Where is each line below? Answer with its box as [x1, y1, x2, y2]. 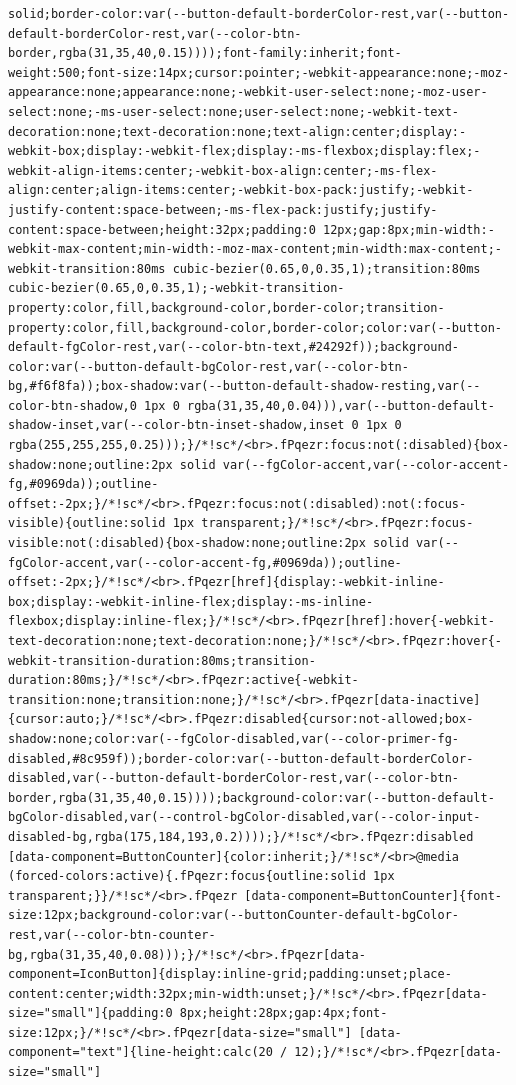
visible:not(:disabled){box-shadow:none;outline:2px [8, 536, 366, 551]
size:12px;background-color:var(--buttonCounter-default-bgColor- [8, 908, 460, 923]
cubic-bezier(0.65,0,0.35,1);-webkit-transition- [8, 281, 345, 296]
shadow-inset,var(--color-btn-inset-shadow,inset [8, 418, 345, 433]
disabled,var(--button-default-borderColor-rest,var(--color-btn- [8, 771, 460, 786]
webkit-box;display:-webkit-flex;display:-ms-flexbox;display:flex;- [8, 144, 481, 159]
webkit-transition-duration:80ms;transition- [8, 653, 316, 668]
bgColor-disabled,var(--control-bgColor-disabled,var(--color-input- [8, 810, 481, 825]
